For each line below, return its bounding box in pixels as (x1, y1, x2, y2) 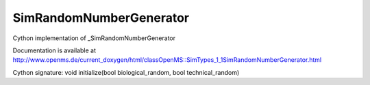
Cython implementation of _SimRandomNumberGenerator (12, 34, 176, 42)
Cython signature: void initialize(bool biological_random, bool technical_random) (12, 68, 240, 76)
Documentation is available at (12, 46, 96, 54)
